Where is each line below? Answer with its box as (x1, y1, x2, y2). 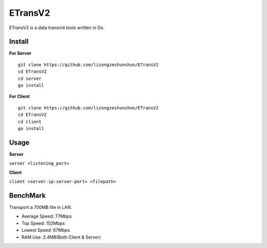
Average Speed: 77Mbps (21, 213, 72, 219)
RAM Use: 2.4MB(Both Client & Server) (21, 234, 101, 240)
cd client (18, 119, 42, 124)
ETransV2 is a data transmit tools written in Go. (9, 25, 105, 31)
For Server (9, 50, 32, 56)
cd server (18, 75, 42, 81)
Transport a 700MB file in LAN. (9, 204, 72, 210)
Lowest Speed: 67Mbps (21, 227, 70, 233)
